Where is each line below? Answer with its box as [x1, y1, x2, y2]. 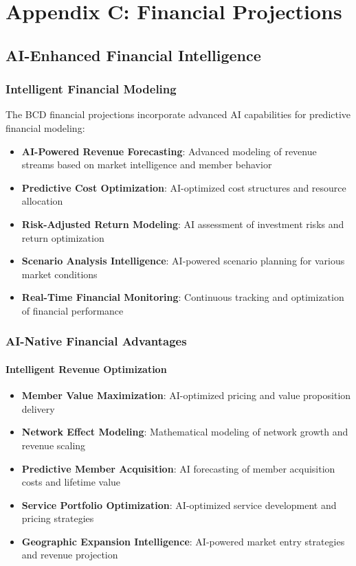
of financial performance [21, 303, 124, 317]
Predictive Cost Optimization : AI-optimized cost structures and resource [21, 180, 346, 194]
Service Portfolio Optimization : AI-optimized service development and [21, 497, 337, 512]
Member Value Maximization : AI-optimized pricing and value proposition [21, 388, 351, 403]
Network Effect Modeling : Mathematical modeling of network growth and [21, 424, 348, 439]
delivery [21, 401, 55, 416]
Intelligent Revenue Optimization [5, 361, 167, 376]
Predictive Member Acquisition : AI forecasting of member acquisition [21, 461, 335, 475]
